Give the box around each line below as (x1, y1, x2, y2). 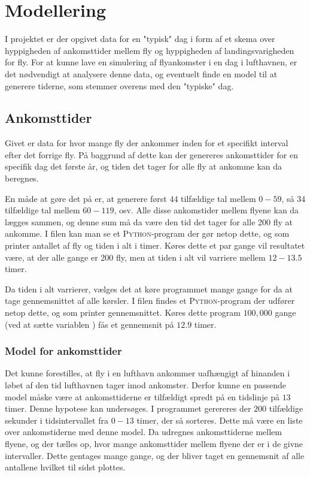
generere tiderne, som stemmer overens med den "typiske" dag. (5, 79, 234, 92)
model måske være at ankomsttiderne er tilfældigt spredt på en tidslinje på (5, 390, 279, 403)
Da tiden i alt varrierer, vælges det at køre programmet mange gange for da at (5, 282, 293, 295)
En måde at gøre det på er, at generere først (5, 192, 167, 204)
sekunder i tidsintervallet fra (5, 413, 108, 426)
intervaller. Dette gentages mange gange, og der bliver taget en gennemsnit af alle (5, 449, 305, 461)
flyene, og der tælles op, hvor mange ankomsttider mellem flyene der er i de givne (5, 437, 303, 449)
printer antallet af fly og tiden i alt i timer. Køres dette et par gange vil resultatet (5, 239, 305, 252)
